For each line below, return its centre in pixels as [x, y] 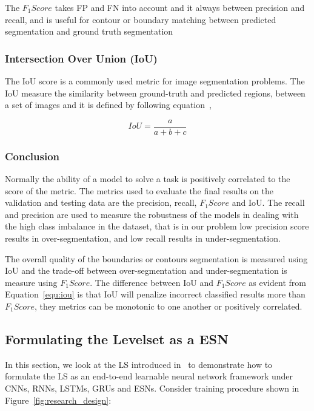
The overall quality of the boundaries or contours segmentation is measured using [156, 258]
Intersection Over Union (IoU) [81, 58]
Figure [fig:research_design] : [58, 400]
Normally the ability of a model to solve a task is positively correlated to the [148, 179]
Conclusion [32, 156]
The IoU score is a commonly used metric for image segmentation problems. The [155, 81]
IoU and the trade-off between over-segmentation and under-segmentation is [146, 270]
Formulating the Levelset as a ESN [117, 338]
